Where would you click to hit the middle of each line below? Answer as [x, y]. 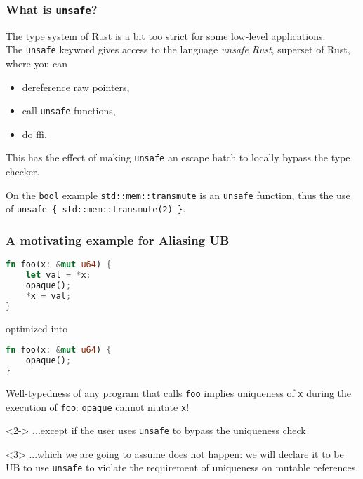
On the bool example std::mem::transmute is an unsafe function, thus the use [178, 195]
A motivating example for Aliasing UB [118, 239]
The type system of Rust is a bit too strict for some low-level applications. [166, 35]
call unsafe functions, [69, 110]
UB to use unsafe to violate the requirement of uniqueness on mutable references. [182, 467]
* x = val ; [48, 296]
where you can [37, 63]
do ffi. [34, 134]
